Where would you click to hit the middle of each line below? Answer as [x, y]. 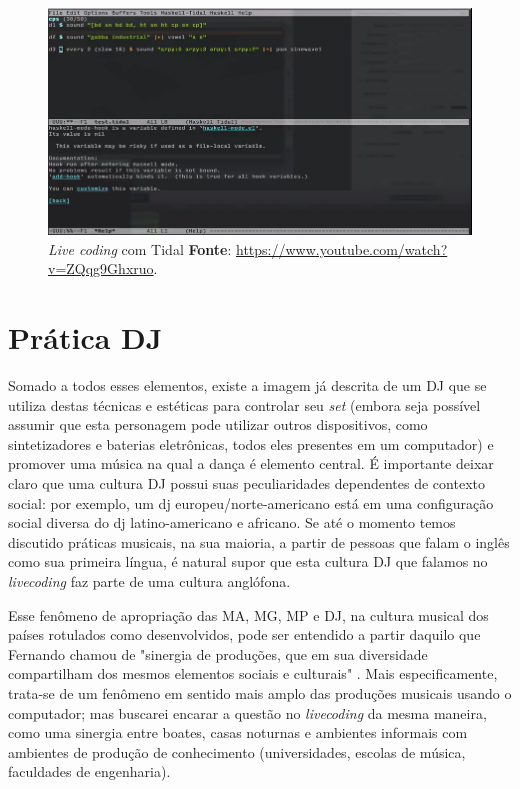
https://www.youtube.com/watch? [342, 248]
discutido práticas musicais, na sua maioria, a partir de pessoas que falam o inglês [259, 541]
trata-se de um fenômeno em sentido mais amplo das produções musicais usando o [260, 692]
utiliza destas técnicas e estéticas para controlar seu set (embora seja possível [244, 404]
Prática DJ [85, 337]
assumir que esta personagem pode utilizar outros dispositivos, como [218, 424]
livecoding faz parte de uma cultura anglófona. [149, 581]
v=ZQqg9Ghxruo [101, 268]
